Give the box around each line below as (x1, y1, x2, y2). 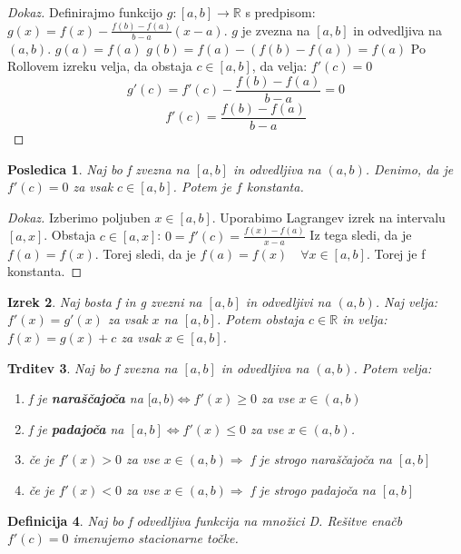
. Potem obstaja (216, 310, 305, 329)
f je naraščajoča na (28, 389, 143, 408)
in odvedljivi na (245, 292, 331, 311)
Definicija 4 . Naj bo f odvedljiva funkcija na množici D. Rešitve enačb (7, 510, 403, 529)
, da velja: (251, 56, 308, 75)
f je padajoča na (28, 419, 124, 438)
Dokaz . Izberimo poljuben (7, 207, 151, 226)
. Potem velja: (353, 358, 432, 377)
